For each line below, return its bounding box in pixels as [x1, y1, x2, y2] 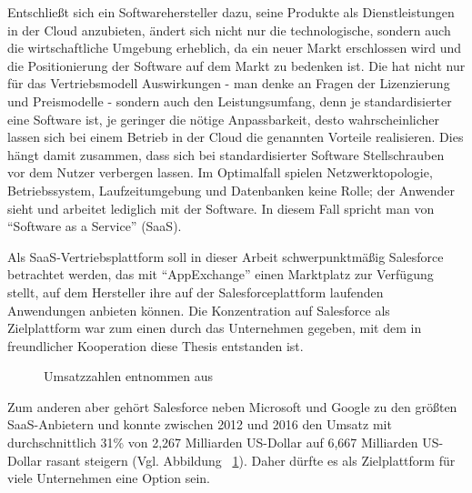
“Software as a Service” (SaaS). [7, 216, 182, 236]
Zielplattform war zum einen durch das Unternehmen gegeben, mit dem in [7, 318, 422, 337]
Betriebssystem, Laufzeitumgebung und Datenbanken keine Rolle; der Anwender [7, 180, 455, 199]
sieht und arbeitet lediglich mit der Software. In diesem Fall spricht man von [7, 198, 435, 217]
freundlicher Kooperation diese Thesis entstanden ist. [7, 336, 304, 355]
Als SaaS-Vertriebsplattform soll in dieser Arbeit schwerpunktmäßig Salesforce [7, 246, 444, 266]
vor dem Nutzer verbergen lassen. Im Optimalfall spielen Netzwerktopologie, [7, 163, 433, 182]
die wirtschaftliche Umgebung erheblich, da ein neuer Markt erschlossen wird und [7, 38, 462, 57]
